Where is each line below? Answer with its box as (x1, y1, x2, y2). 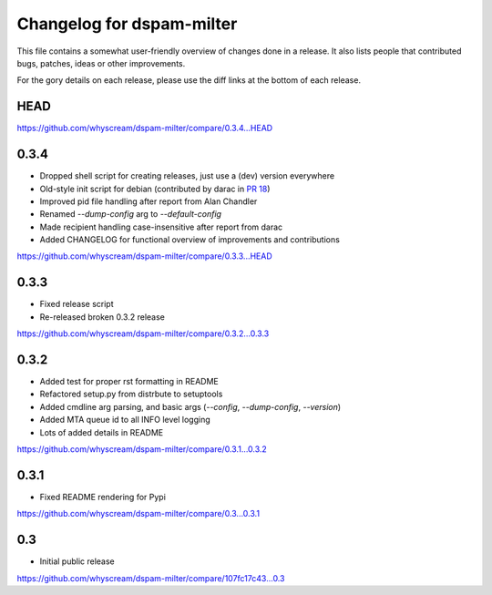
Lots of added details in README (39, 426, 164, 437)
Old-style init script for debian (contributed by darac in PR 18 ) (39, 183, 271, 194)
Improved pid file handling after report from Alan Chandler (39, 196, 258, 207)
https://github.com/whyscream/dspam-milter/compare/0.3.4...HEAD (16, 123, 273, 134)
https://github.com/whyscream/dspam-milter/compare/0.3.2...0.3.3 (16, 328, 270, 339)
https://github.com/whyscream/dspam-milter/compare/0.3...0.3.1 (16, 508, 260, 519)
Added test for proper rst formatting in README (39, 376, 219, 387)
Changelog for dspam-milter (16, 14, 238, 34)
